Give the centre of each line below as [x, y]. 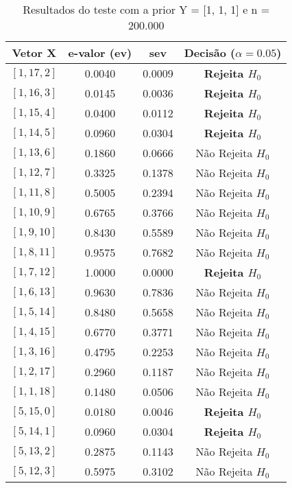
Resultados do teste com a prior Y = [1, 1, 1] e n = [146, 9]
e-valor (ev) [100, 53]
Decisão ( [210, 53]
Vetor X [34, 53]
